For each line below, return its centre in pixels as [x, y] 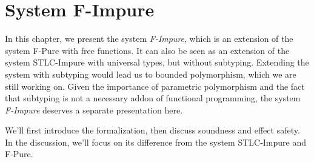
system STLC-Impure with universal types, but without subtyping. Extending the [157, 62]
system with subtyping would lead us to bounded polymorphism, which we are [151, 74]
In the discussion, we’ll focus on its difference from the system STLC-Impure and [156, 142]
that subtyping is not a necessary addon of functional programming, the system [153, 98]
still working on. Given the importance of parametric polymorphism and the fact [155, 86]
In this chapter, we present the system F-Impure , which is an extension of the [149, 39]
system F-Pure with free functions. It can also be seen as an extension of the [147, 50]
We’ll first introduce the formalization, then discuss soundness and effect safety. [152, 130]
